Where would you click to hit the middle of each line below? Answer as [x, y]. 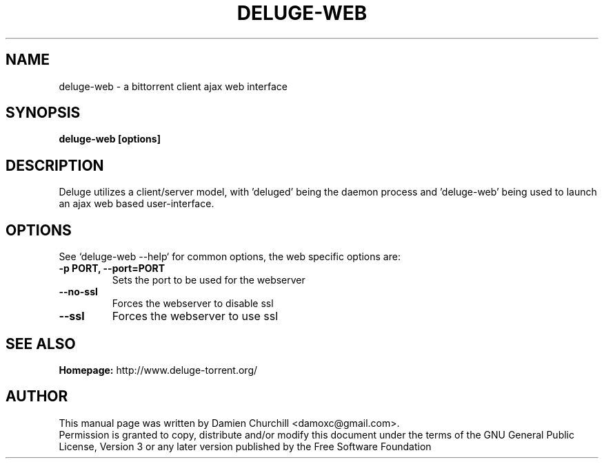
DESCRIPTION [55, 165]
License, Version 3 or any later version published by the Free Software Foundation [245, 446]
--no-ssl [78, 292]
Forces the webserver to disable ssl [193, 304]
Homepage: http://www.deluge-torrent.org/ [158, 370]
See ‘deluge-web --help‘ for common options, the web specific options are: [230, 257]
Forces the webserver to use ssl [195, 316]
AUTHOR [37, 397]
